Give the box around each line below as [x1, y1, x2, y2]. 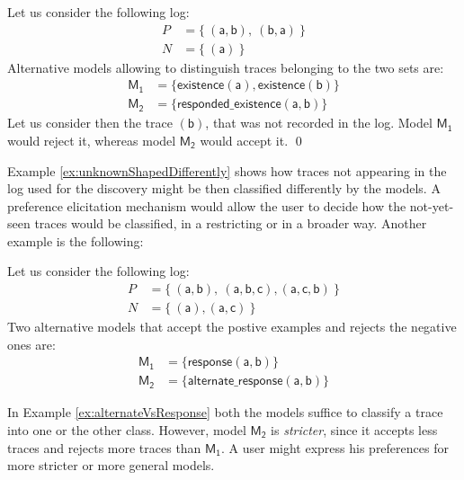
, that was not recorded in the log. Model [205, 113, 433, 132]
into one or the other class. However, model [7, 420, 246, 439]
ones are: [7, 334, 56, 353]
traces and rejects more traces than [7, 438, 201, 457]
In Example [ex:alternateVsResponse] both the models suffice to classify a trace [7, 403, 443, 422]
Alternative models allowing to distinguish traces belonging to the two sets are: [7, 58, 444, 76]
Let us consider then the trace [7, 113, 173, 132]
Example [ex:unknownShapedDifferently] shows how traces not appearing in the [7, 161, 447, 180]
